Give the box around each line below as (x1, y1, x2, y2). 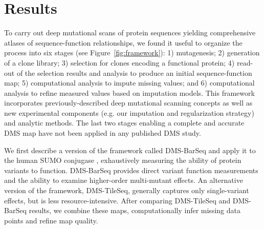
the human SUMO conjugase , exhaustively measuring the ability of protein (4, 155, 241, 165)
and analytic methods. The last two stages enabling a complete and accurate (4, 117, 245, 128)
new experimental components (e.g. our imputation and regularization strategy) (4, 107, 254, 118)
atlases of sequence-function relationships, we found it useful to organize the (4, 37, 243, 48)
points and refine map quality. (4, 215, 98, 225)
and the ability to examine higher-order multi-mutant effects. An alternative (4, 175, 243, 185)
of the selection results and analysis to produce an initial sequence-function (16, 67, 252, 78)
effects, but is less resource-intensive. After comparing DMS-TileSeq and (4, 195, 231, 205)
